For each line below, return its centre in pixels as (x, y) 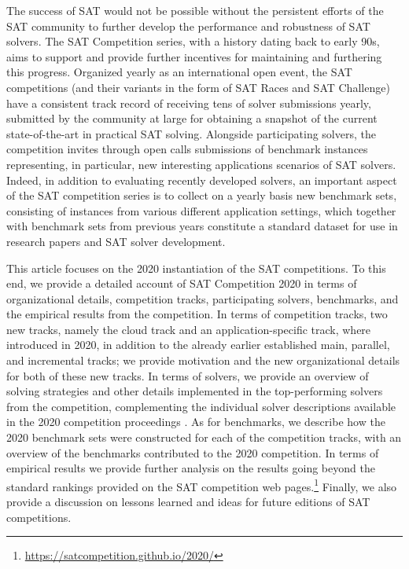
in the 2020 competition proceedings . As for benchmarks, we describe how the (196, 422)
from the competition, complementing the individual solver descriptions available (201, 406)
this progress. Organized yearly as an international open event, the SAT (179, 72)
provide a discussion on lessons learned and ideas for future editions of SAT (188, 502)
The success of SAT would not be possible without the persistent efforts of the (195, 10)
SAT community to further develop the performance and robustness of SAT (188, 26)
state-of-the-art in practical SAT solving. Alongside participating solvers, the (191, 133)
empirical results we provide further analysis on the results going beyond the (191, 468)
